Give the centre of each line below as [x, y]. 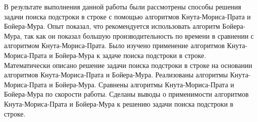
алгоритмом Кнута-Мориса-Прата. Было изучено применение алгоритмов [114, 45]
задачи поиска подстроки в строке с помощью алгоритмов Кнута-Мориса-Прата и [128, 16]
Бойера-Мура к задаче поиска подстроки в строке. [131, 55]
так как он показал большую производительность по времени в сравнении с [139, 35]
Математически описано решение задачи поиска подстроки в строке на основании [128, 65]
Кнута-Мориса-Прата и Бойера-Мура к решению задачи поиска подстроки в [119, 103]
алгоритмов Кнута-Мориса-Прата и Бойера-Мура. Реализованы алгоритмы [116, 75]
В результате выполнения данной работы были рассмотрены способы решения [123, 6]
